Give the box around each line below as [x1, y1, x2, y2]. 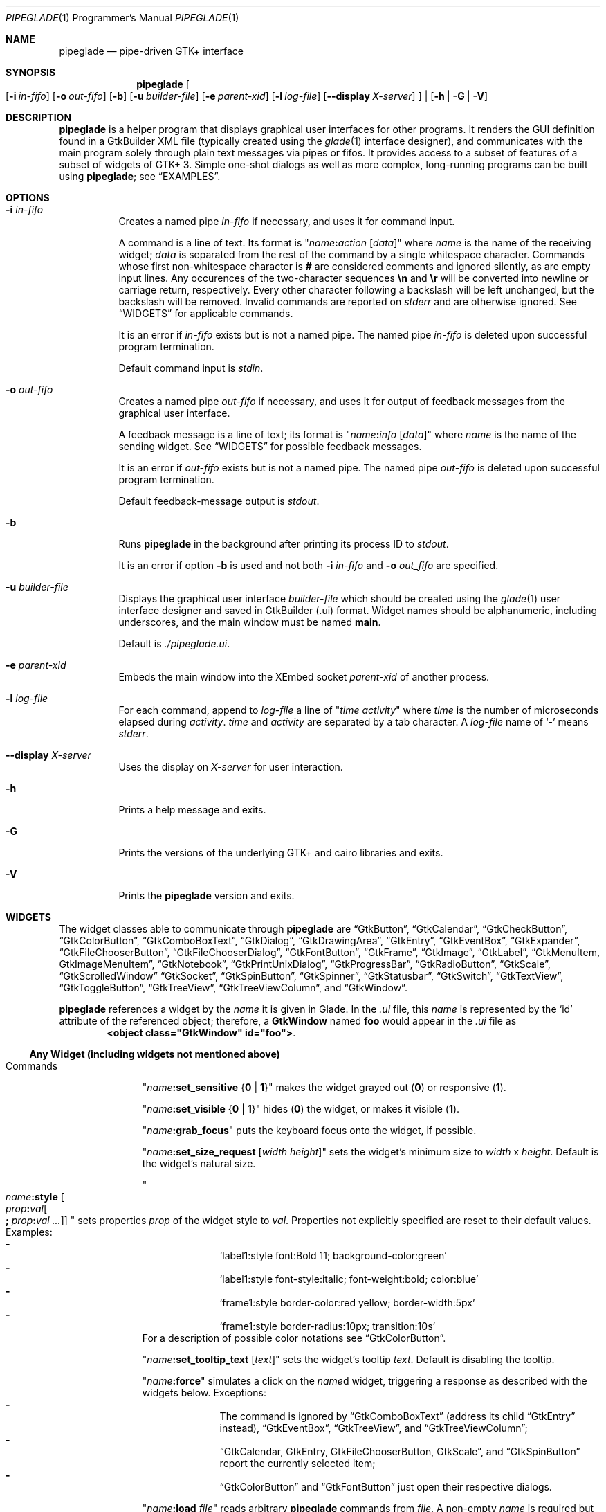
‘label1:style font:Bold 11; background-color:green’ [219, 1250, 447, 1261]
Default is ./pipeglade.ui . [118, 638, 230, 649]
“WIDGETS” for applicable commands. [118, 307, 293, 319]
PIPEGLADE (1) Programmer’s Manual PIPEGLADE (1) [6, 12, 239, 24]
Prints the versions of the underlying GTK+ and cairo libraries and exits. [118, 847, 443, 858]
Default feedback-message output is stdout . [118, 495, 320, 507]
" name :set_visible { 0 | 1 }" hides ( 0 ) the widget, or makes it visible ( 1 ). [142, 1103, 460, 1115]
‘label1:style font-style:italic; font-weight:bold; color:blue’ [219, 1273, 479, 1285]
